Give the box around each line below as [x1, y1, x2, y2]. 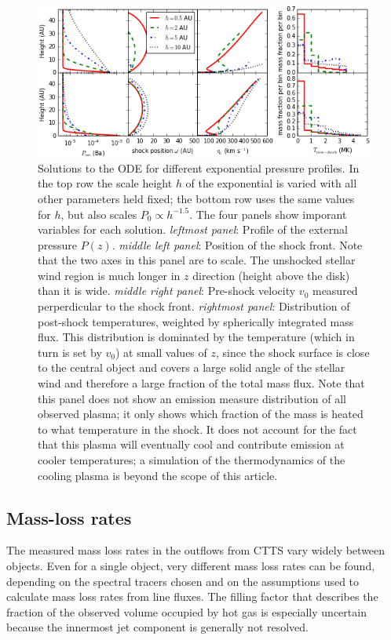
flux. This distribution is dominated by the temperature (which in [38, 329, 355, 345]
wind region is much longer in [38, 267, 181, 283]
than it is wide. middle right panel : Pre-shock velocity [38, 282, 296, 299]
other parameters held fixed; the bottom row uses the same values [38, 190, 355, 206]
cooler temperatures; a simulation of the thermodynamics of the [38, 452, 345, 467]
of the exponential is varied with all [185, 175, 357, 191]
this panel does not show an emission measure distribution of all [38, 390, 347, 406]
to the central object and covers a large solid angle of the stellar [38, 359, 345, 376]
